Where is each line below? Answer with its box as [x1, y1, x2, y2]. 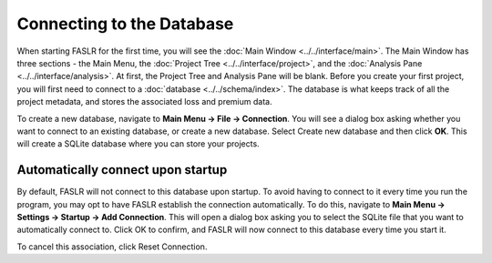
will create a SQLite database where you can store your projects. [16, 138, 260, 149]
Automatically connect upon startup [16, 162, 228, 177]
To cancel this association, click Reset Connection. [16, 241, 208, 252]
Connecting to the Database [16, 14, 234, 34]
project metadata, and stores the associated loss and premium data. [16, 96, 272, 107]
